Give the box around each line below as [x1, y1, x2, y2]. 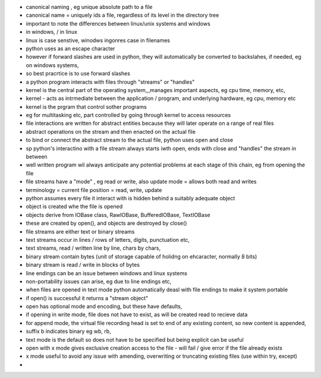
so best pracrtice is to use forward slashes [26, 70, 131, 77]
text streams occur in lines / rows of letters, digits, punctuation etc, [26, 236, 190, 243]
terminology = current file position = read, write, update [26, 186, 162, 193]
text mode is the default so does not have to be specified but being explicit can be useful [26, 336, 244, 343]
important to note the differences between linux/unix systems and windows [26, 20, 210, 27]
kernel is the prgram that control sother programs [26, 103, 147, 110]
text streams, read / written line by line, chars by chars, [26, 244, 160, 252]
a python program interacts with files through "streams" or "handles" [26, 78, 195, 86]
